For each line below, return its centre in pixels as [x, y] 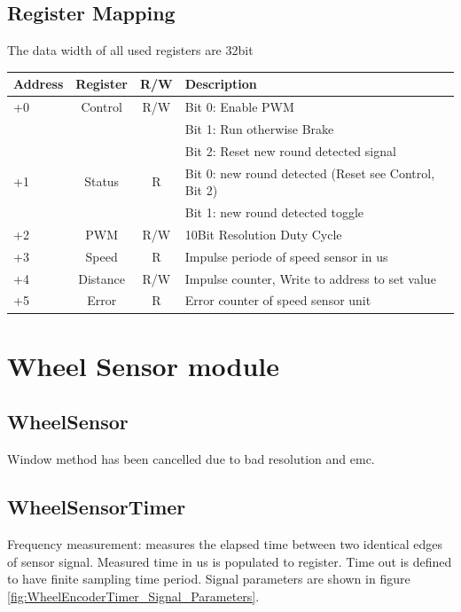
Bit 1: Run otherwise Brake [259, 128]
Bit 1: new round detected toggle [274, 212]
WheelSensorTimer [97, 507]
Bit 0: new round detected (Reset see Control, [310, 173]
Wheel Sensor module [143, 365]
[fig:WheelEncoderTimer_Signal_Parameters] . [133, 596]
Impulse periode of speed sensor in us [286, 256]
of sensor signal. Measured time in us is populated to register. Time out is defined [230, 561]
